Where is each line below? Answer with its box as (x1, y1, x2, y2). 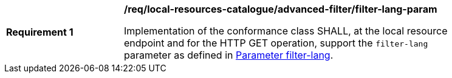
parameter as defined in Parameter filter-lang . (124, 49, 334, 61)
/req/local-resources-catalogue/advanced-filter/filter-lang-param (124, 3, 437, 15)
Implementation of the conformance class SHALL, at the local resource (124, 25, 448, 37)
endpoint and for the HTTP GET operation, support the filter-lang (124, 37, 428, 49)
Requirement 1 (6, 26, 74, 38)
